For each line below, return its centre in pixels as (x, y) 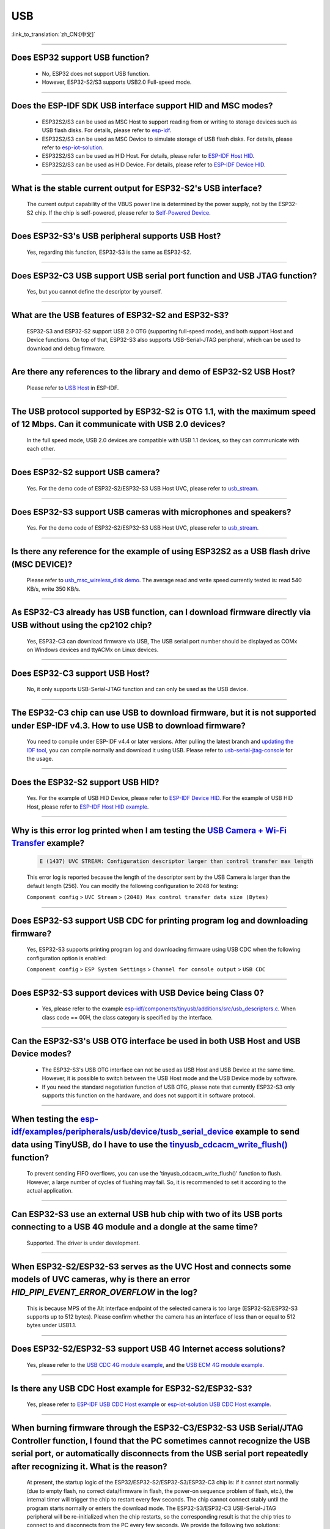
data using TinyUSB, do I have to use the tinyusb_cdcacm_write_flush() (149, 1145)
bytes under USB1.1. (51, 1325)
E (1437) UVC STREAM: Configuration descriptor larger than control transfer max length (177, 861)
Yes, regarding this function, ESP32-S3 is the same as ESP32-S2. (109, 252)
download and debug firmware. (66, 348)
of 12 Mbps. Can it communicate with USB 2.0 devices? (118, 424)
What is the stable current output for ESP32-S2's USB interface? (137, 188)
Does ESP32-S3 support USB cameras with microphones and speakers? (151, 512)
